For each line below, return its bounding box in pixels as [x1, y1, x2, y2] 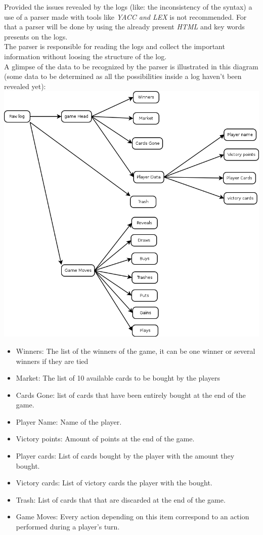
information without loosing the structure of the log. [4, 51, 167, 61]
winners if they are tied [16, 355, 89, 366]
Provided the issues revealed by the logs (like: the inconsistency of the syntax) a [4, 2, 252, 12]
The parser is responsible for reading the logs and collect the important [4, 41, 225, 52]
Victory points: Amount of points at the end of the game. [16, 433, 195, 444]
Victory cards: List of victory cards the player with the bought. [16, 477, 212, 488]
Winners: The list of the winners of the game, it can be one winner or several [16, 345, 255, 356]
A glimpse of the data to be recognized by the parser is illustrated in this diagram [4, 61, 258, 71]
